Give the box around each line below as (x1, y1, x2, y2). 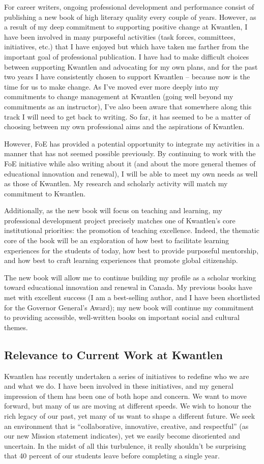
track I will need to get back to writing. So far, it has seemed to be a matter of (4, 111, 251, 122)
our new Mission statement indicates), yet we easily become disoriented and (4, 430, 241, 441)
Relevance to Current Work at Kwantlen (4, 346, 223, 362)
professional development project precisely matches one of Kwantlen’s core (4, 215, 236, 225)
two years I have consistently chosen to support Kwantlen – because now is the (4, 71, 250, 82)
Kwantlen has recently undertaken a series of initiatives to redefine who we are (4, 370, 249, 381)
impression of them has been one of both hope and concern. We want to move (4, 390, 247, 401)
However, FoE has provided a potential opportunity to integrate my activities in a (4, 138, 260, 149)
